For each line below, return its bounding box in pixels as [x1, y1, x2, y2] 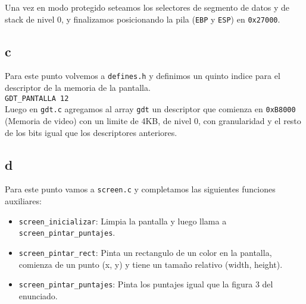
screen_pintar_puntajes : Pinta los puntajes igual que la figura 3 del [18, 278, 273, 290]
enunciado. [18, 289, 58, 302]
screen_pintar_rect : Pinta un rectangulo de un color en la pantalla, [18, 246, 272, 258]
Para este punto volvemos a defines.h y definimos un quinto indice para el [5, 69, 280, 82]
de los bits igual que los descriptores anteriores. [5, 126, 177, 138]
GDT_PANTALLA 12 [5, 94, 69, 103]
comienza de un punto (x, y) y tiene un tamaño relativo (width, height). [18, 258, 283, 270]
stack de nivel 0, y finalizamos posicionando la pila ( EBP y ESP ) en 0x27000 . [5, 12, 280, 25]
